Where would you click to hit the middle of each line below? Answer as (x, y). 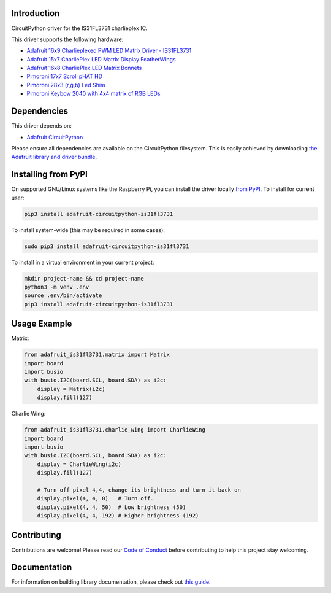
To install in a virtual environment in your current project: (83, 262)
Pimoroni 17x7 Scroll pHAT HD (65, 76)
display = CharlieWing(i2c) (79, 464)
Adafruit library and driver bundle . (54, 157)
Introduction (36, 13)
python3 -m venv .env (57, 287)
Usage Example (42, 324)
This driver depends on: (41, 126)
